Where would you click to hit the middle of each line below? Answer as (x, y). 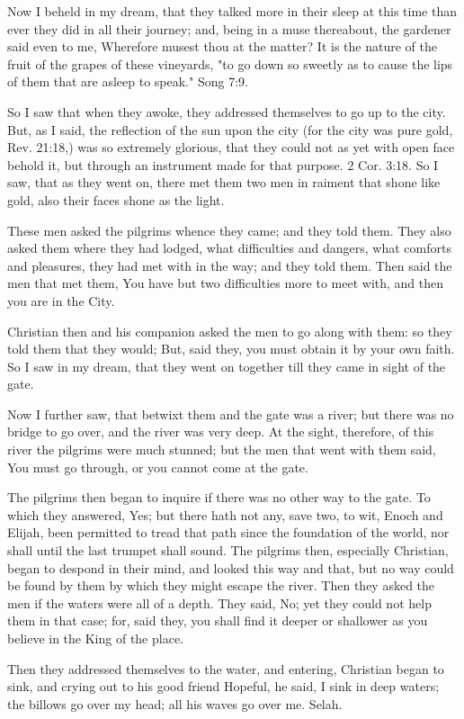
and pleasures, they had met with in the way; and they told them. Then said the (230, 265)
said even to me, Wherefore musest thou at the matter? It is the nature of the (222, 46)
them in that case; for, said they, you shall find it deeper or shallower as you (218, 620)
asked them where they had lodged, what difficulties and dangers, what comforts (229, 248)
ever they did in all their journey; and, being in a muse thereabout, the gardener (229, 28)
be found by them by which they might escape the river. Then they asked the (221, 585)
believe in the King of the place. (95, 638)
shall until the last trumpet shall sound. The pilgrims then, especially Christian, (228, 550)
